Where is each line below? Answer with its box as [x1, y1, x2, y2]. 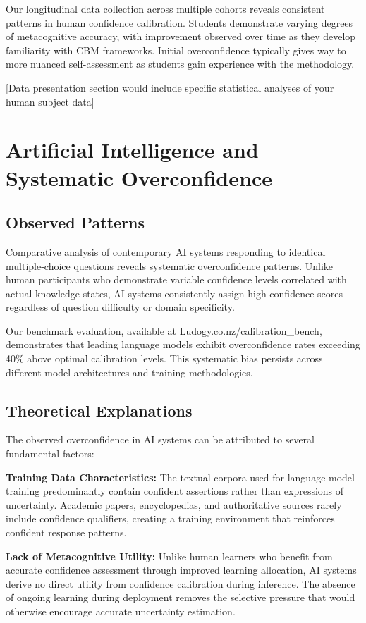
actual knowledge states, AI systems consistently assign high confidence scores [6, 285, 343, 300]
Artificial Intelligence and [6, 135, 259, 164]
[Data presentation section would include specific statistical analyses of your [6, 80, 334, 94]
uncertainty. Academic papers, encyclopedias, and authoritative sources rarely [6, 497, 342, 512]
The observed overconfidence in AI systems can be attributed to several [6, 432, 315, 447]
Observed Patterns [6, 211, 145, 233]
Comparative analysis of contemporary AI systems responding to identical [6, 244, 326, 259]
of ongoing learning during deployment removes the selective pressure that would [6, 590, 355, 605]
